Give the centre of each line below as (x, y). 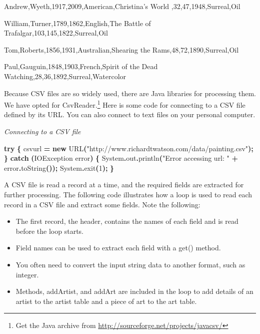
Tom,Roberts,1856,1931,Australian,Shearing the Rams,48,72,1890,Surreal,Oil (121, 49)
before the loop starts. (49, 231)
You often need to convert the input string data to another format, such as (130, 264)
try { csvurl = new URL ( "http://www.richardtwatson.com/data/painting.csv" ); (129, 148)
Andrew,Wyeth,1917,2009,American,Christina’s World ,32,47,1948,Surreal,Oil (122, 6)
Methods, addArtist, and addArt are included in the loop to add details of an (134, 291)
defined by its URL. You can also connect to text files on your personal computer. (130, 114)
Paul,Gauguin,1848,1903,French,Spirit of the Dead (81, 66)
